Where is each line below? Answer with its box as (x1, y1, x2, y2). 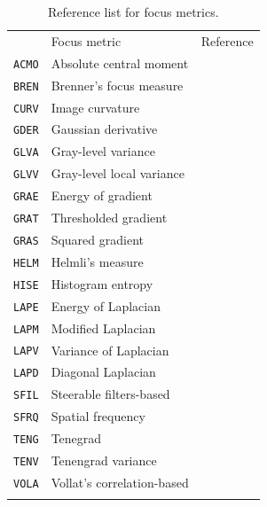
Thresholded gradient (51, 208, 168, 227)
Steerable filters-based (51, 385, 170, 403)
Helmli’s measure (51, 252, 144, 270)
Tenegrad (51, 429, 102, 448)
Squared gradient (51, 230, 144, 248)
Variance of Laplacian (51, 340, 169, 359)
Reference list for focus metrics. (47, 3, 219, 20)
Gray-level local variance (51, 164, 185, 183)
